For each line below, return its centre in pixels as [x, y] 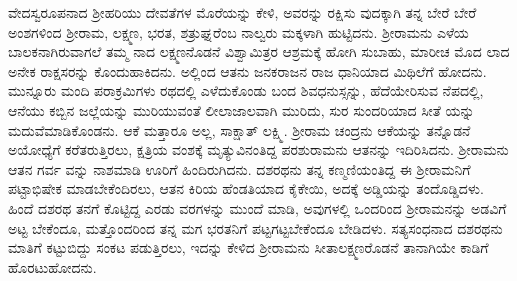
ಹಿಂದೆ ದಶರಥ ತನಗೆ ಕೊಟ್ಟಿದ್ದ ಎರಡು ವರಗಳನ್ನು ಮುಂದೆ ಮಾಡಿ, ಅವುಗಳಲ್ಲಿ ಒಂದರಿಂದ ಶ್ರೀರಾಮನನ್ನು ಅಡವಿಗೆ [257, 207]
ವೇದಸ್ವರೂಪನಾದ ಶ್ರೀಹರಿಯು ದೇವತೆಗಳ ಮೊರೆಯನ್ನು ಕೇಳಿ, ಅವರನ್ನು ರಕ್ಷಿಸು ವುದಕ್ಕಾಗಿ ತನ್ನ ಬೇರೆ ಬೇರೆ [242, 12]
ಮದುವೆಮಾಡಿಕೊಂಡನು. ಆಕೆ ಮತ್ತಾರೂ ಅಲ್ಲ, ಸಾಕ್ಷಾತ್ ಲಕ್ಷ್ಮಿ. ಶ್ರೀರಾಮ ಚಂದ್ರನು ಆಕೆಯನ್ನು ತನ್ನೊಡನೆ [239, 129]
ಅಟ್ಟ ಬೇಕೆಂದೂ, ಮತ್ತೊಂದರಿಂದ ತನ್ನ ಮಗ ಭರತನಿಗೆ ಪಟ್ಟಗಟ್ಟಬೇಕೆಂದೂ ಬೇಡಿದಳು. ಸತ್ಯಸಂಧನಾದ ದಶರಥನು [255, 227]
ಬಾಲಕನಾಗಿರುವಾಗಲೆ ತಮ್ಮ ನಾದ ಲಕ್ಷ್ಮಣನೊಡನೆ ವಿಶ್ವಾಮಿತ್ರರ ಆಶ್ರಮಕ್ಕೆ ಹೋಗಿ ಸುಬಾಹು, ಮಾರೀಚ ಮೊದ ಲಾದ [259, 51]
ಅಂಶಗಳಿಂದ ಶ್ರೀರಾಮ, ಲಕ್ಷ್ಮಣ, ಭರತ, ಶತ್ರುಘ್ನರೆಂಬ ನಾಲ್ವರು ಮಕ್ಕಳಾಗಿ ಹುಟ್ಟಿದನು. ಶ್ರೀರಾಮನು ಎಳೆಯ [238, 31]
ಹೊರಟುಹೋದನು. [52, 266]
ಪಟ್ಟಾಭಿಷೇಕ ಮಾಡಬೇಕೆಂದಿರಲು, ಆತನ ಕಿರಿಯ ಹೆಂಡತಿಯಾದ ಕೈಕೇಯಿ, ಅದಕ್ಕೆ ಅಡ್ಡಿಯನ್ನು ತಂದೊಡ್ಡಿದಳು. [246, 188]
